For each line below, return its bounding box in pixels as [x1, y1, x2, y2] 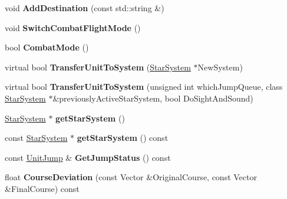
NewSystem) [197, 60, 243, 73]
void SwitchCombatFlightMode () [5, 21, 141, 33]
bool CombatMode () [5, 41, 89, 53]
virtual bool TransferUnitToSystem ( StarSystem [5, 60, 191, 73]
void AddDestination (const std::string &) [5, 2, 164, 14]
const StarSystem [5, 131, 68, 144]
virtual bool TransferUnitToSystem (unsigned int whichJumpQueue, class [5, 80, 283, 93]
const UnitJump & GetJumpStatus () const [5, 151, 171, 163]
